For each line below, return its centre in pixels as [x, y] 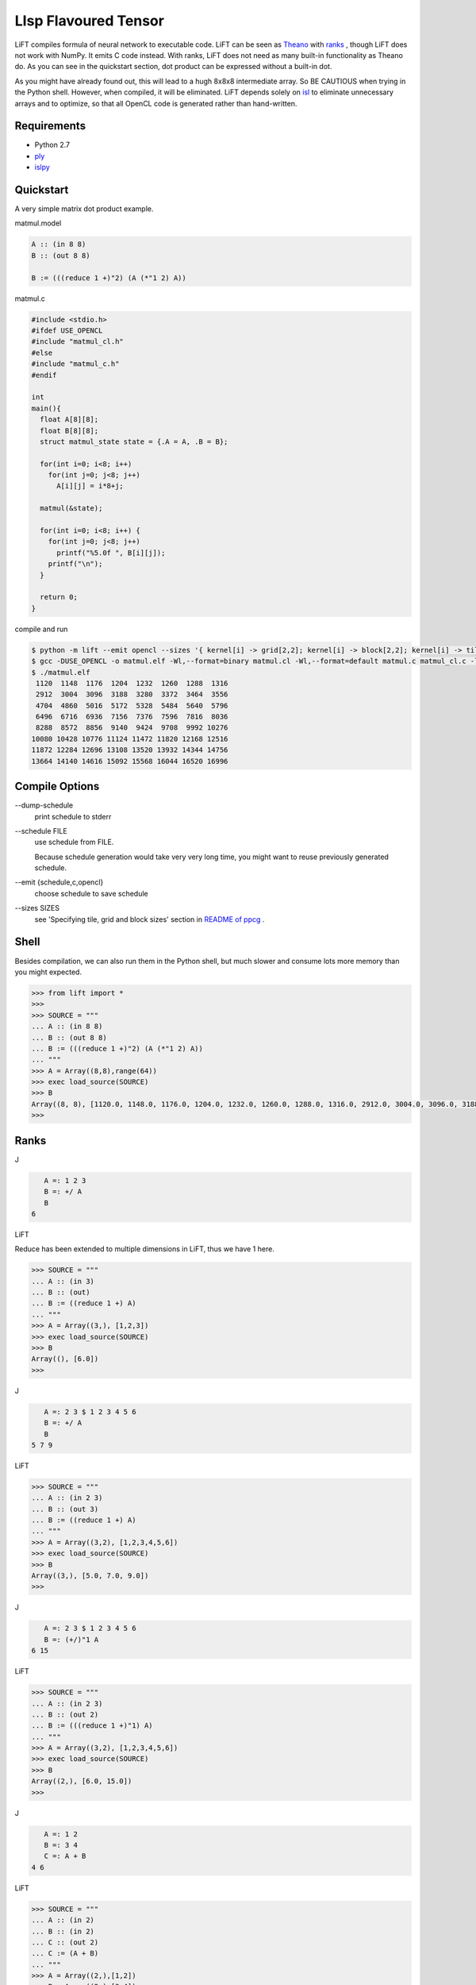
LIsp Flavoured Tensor [89, 21]
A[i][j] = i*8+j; [90, 486]
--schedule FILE [41, 831]
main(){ [46, 408]
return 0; [59, 597]
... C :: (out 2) [65, 1942]
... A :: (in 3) [63, 1281]
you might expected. [48, 972]
